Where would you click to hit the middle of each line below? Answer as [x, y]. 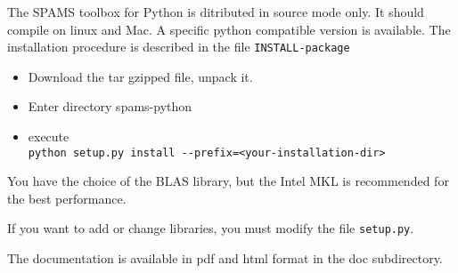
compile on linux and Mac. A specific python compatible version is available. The [229, 29]
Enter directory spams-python [110, 106]
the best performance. [67, 198]
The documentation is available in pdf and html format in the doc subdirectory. [225, 258]
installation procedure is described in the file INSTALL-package [179, 47]
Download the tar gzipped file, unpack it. [140, 76]
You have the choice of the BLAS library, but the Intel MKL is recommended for [228, 181]
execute [49, 136]
